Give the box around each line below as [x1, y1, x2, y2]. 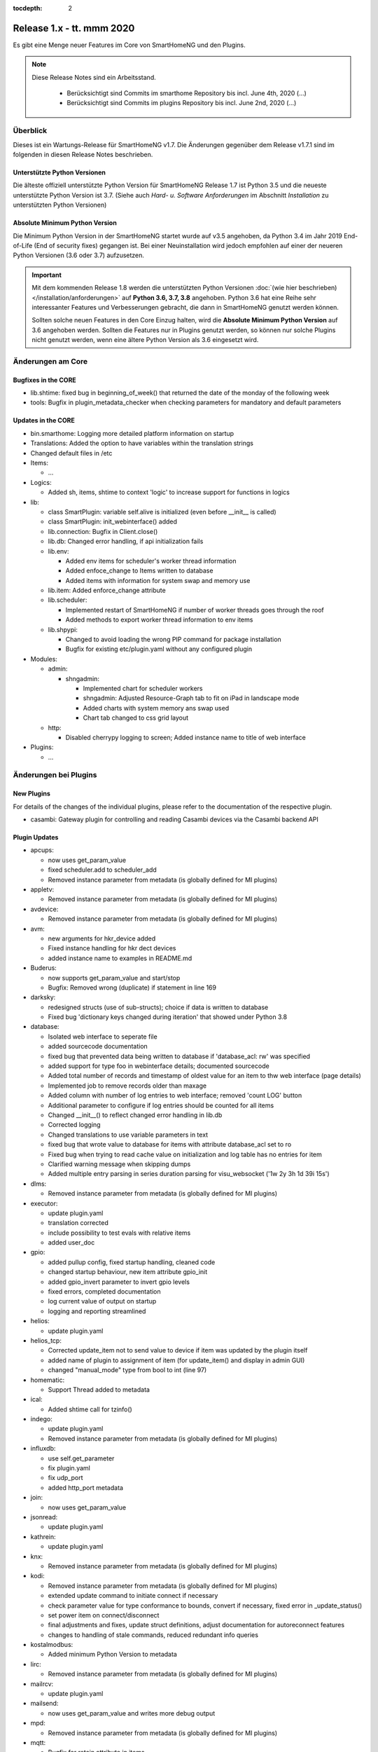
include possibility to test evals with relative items [48, 1229, 191, 1237]
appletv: [30, 885, 55, 894]
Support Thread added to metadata [48, 1385, 150, 1394]
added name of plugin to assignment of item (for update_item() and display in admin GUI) [48, 1356, 305, 1364]
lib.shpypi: [48, 625, 78, 634]
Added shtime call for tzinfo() [48, 1405, 132, 1414]
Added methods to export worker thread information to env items [65, 615, 253, 624]
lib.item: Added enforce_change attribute [48, 586, 166, 595]
